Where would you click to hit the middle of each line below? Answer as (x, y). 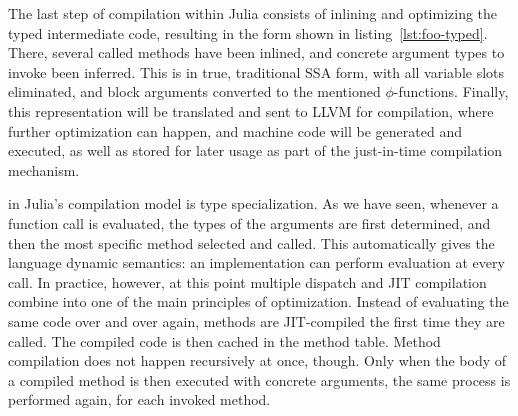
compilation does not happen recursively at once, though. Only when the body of (257, 360)
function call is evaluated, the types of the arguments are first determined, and (249, 222)
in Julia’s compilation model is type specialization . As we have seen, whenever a (253, 203)
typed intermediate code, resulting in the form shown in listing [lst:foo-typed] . (248, 32)
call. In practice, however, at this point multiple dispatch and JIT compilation (247, 281)
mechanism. (44, 169)
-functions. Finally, (451, 91)
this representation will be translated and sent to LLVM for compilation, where (251, 110)
